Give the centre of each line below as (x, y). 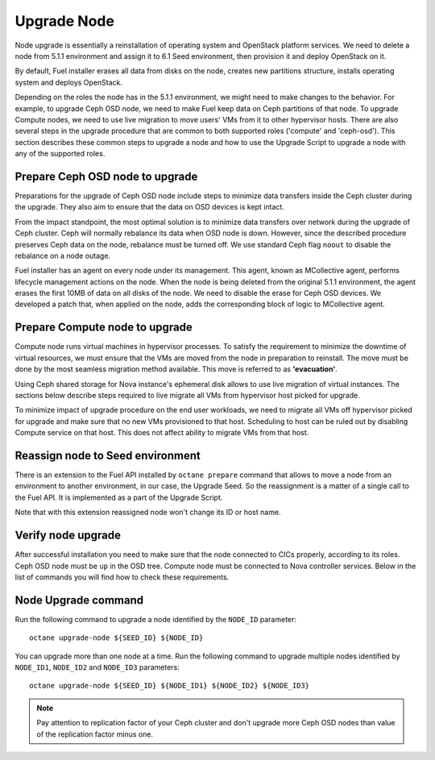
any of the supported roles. (60, 154)
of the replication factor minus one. (95, 734)
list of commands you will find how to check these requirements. (122, 577)
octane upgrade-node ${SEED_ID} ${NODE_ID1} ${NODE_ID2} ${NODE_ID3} (170, 686)
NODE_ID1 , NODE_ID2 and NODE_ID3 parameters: (97, 667)
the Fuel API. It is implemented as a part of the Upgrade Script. (119, 497)
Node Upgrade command (79, 600)
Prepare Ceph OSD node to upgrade (106, 176)
